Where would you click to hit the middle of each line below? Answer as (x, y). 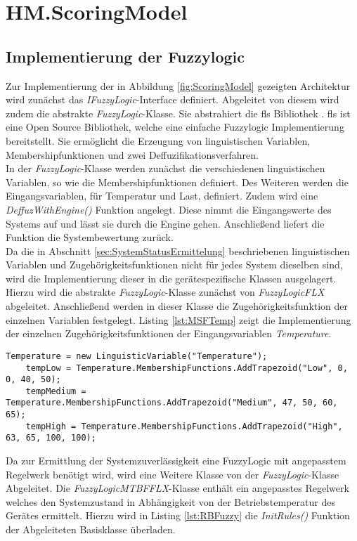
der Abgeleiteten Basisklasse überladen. (91, 529)
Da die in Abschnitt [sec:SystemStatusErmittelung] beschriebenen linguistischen (178, 250)
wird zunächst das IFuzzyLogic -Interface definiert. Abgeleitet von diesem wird (173, 99)
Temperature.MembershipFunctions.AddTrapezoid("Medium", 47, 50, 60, (172, 403)
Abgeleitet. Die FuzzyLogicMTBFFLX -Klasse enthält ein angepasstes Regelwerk (177, 488)
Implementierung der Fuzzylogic (125, 56)
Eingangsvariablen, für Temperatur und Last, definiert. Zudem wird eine (162, 196)
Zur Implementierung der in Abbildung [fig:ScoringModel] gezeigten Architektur (178, 85)
